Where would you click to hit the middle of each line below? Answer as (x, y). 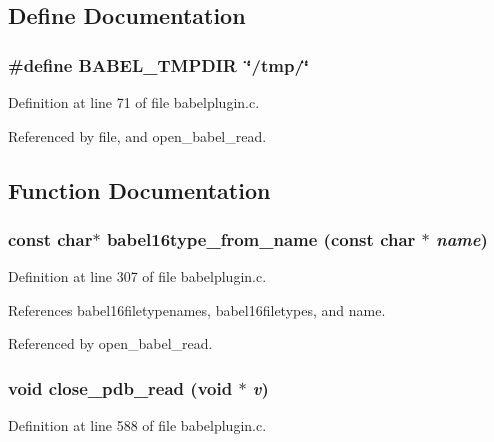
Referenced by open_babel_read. (110, 343)
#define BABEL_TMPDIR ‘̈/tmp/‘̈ (159, 64)
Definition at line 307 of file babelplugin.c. (137, 276)
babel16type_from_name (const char (261, 238)
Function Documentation (139, 189)
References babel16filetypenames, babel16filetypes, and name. (197, 309)
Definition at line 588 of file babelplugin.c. (137, 425)
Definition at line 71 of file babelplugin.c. (134, 102)
